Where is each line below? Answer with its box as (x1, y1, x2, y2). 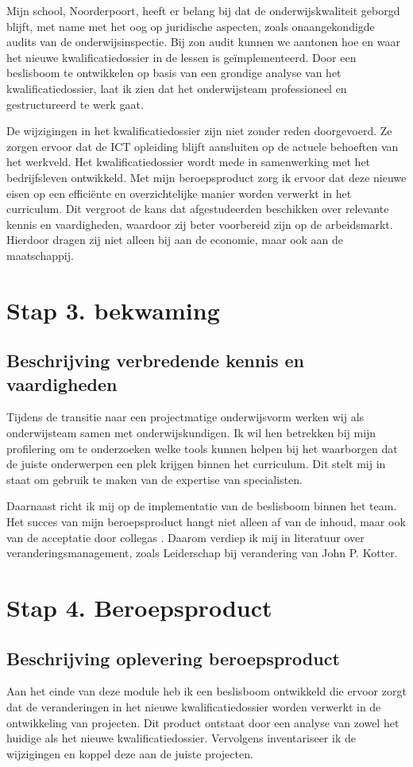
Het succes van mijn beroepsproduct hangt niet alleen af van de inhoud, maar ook (6, 513, 406, 530)
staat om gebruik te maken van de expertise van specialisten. (6, 471, 303, 487)
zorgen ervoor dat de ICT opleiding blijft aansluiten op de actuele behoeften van (6, 138, 399, 154)
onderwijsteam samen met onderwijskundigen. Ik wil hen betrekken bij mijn (6, 424, 376, 441)
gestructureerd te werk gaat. (6, 95, 144, 112)
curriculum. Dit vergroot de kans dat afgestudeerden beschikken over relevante (6, 200, 389, 217)
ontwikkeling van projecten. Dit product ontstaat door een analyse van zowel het (6, 714, 399, 730)
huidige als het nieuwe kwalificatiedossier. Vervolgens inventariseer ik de (6, 730, 356, 746)
